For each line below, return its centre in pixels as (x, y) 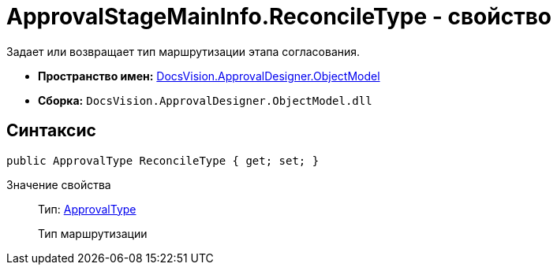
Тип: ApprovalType (87, 209)
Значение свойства (59, 184)
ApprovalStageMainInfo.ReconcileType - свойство (279, 17)
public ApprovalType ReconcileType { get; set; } (163, 160)
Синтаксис (51, 131)
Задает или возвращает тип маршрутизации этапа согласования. (183, 51)
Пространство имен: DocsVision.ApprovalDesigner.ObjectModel (209, 76)
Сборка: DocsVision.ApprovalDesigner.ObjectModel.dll (205, 100)
